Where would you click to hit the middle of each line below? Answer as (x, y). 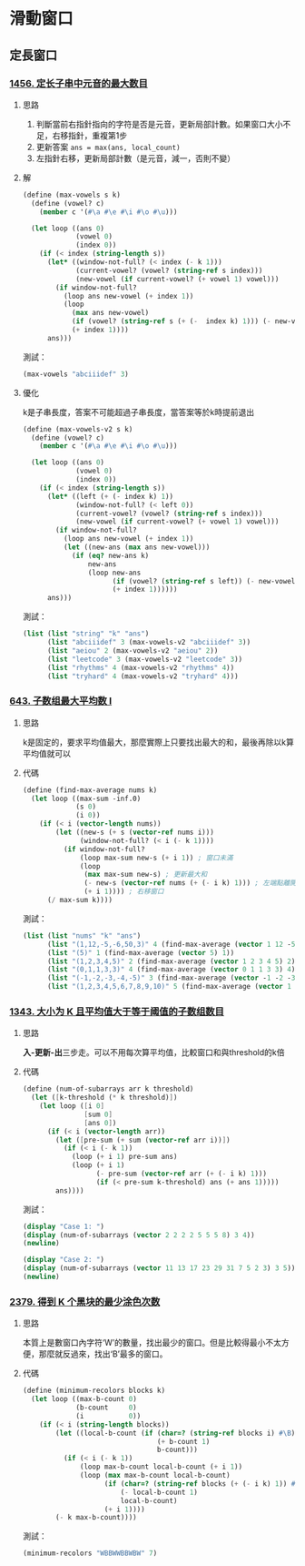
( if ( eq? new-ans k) (110, 555)
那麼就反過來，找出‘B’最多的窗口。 (103, 1354)
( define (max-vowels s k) (71, 195)
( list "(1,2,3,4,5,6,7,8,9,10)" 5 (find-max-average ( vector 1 (169, 987)
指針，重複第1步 (98, 135)
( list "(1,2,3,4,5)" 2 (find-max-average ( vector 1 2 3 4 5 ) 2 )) (173, 961)
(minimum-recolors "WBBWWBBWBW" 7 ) (90, 1553)
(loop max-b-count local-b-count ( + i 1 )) (162, 1467)
